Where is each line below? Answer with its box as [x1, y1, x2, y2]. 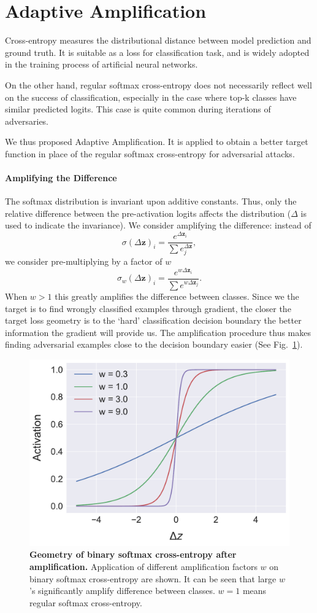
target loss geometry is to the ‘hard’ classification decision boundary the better [5, 314, 302, 327]
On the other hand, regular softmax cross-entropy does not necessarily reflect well [5, 78, 312, 91]
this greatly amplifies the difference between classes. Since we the [55, 289, 299, 302]
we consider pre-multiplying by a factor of [5, 255, 162, 268]
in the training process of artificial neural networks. [5, 58, 198, 71]
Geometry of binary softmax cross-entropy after [29, 548, 237, 561]
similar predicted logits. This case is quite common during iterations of [5, 103, 271, 115]
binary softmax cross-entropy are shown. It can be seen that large [29, 572, 277, 585]
